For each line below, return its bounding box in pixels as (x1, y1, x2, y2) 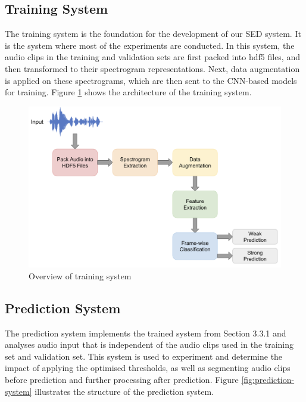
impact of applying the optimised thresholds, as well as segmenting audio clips (5, 362, 291, 374)
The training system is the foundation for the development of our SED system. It (5, 27, 301, 40)
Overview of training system (29, 269, 132, 282)
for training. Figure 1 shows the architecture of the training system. (5, 86, 252, 98)
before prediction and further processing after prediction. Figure (5, 373, 239, 385)
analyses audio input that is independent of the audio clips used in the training (5, 338, 294, 351)
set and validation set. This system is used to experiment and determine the (5, 350, 283, 362)
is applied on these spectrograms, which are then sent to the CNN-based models (5, 74, 297, 86)
